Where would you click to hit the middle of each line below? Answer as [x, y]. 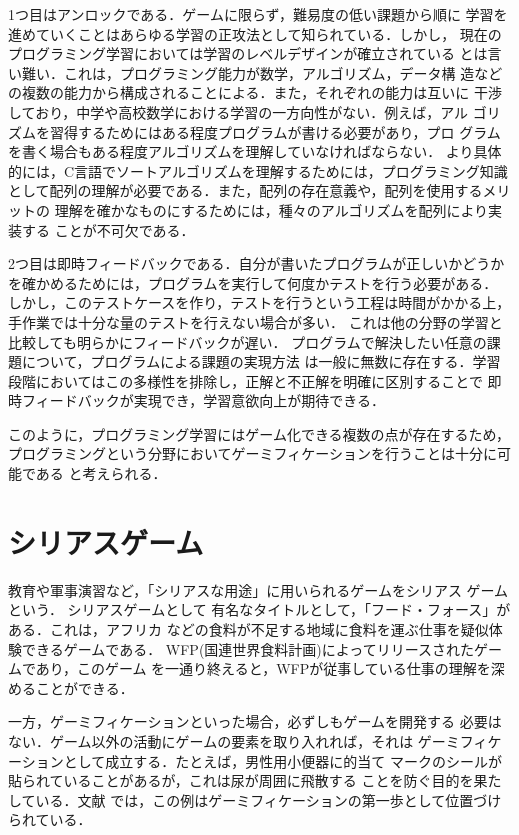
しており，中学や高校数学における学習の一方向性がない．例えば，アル [238, 111]
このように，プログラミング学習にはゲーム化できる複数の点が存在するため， [259, 433]
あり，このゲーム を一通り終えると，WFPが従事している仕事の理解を [263, 668]
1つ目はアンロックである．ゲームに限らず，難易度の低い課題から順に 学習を [258, 14]
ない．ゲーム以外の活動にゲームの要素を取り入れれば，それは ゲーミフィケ [255, 740]
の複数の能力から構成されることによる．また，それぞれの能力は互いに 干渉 [255, 92]
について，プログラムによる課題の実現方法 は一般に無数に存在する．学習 [261, 361]
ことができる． [84, 687]
